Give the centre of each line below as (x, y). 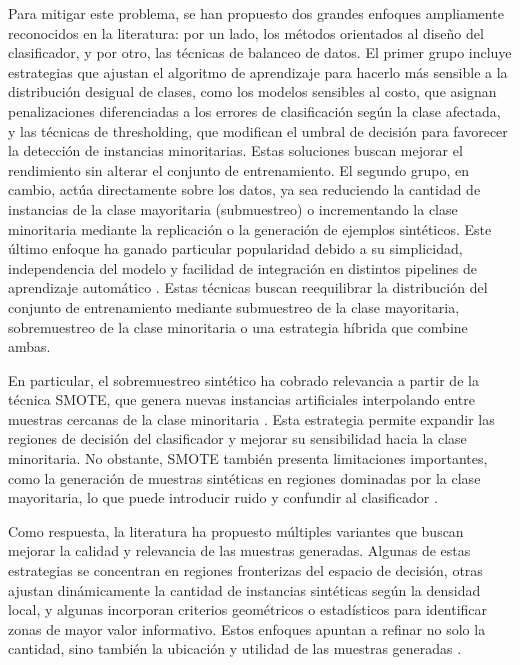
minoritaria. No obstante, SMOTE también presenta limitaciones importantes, (248, 458)
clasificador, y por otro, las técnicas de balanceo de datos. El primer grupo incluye (260, 52)
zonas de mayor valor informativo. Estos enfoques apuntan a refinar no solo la (247, 628)
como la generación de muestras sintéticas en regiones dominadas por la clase (244, 477)
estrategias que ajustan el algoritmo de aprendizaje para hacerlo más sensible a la (258, 71)
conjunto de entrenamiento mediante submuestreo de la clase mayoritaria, (234, 306)
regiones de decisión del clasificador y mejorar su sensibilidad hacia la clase (237, 438)
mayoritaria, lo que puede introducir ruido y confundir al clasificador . (223, 497)
